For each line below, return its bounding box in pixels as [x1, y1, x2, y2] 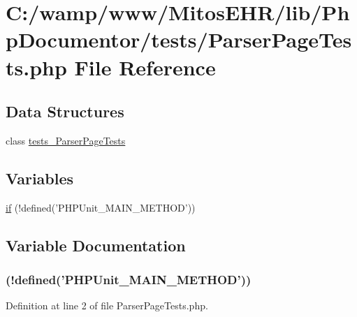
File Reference [74, 52, 216, 81]
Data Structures [6, 101, 124, 122]
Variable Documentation [6, 234, 186, 256]
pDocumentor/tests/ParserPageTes [6, 25, 352, 54]
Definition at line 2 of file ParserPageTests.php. [6, 298, 208, 313]
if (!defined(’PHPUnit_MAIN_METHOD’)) [6, 200, 196, 214]
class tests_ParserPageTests [6, 133, 126, 147]
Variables [6, 167, 74, 189]
